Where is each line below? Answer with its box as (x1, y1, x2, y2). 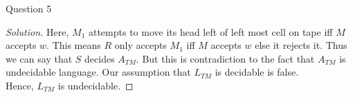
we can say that (6, 51, 73, 65)
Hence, (6, 78, 34, 92)
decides (84, 51, 115, 65)
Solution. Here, (6, 24, 69, 39)
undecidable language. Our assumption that (6, 65, 191, 79)
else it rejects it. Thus (255, 38, 347, 52)
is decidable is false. (215, 65, 299, 79)
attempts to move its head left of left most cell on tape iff (88, 24, 333, 39)
